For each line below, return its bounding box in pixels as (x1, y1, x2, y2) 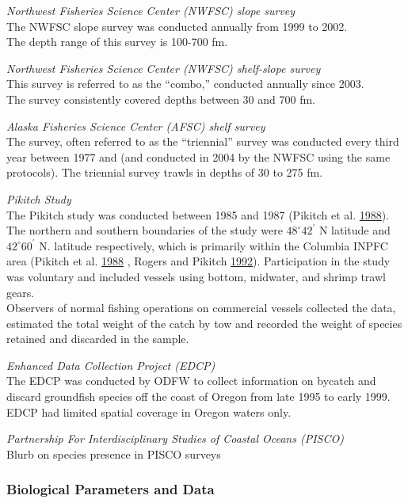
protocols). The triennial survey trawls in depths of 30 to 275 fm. (6, 164, 323, 181)
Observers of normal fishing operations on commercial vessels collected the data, (6, 299, 396, 316)
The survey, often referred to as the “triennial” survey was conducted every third (6, 133, 399, 150)
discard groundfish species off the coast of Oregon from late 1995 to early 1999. (6, 388, 391, 405)
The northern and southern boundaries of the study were (6, 222, 283, 238)
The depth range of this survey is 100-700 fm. (6, 33, 228, 50)
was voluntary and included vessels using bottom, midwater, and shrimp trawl (6, 268, 386, 284)
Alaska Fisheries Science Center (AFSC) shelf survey (6, 117, 265, 134)
